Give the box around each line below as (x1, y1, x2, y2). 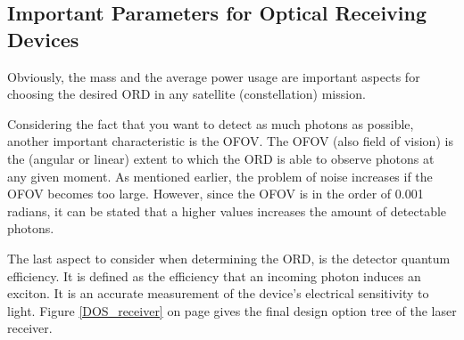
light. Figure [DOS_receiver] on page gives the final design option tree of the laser (7, 301, 457, 320)
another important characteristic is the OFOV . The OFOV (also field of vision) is (7, 132, 453, 150)
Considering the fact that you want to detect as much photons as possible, (7, 114, 414, 133)
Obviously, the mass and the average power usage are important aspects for (7, 67, 420, 85)
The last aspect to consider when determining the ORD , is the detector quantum (7, 248, 451, 267)
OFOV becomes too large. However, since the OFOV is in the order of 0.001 (7, 184, 424, 203)
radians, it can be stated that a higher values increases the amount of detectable (7, 201, 447, 220)
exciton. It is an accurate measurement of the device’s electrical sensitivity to (7, 284, 429, 303)
